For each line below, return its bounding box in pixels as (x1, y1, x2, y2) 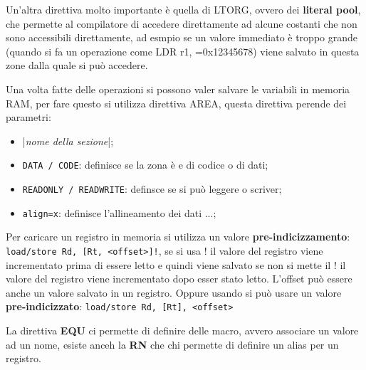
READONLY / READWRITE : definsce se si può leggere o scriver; (22, 181, 282, 196)
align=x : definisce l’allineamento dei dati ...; (22, 205, 216, 220)
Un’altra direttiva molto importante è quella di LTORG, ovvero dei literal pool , (6, 2, 361, 16)
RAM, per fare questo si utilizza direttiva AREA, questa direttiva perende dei (6, 95, 347, 110)
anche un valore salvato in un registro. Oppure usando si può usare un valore (6, 285, 342, 300)
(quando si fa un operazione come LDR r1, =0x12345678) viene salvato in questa (6, 43, 360, 58)
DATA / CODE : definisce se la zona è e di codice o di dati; (22, 157, 268, 172)
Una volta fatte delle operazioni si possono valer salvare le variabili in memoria (6, 81, 350, 96)
